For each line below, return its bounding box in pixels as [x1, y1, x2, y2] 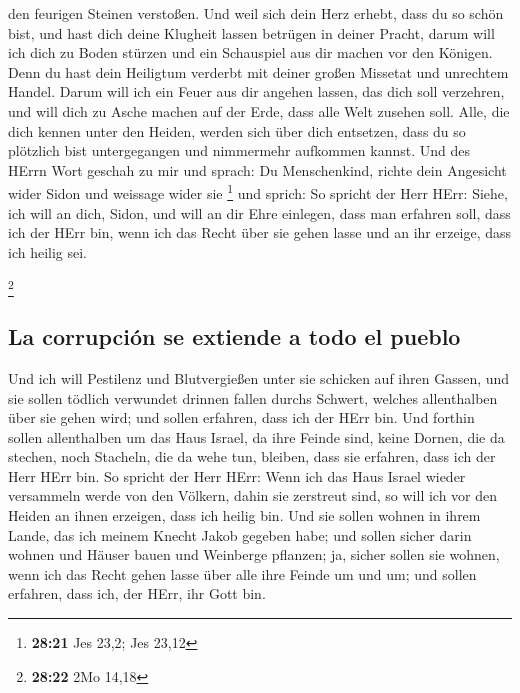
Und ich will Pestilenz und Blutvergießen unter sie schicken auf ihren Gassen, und [8, 367, 510, 388]
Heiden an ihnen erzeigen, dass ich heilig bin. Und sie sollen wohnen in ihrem [8, 505, 481, 526]
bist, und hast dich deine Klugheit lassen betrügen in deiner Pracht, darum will [8, 22, 495, 43]
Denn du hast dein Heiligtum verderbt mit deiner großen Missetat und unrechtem [8, 61, 509, 82]
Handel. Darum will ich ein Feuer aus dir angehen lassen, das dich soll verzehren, [8, 81, 505, 102]
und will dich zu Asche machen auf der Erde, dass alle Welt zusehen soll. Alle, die [8, 100, 510, 121]
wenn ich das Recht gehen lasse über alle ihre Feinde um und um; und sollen [8, 563, 477, 584]
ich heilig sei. [8, 241, 88, 262]
